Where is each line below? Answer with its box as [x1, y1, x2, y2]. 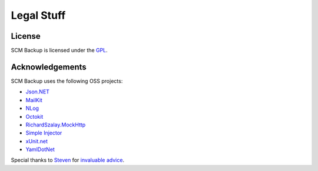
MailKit [25, 96, 42, 103]
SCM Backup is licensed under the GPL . [11, 47, 108, 54]
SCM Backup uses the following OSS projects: [11, 77, 123, 85]
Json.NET [25, 88, 50, 95]
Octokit [25, 113, 44, 120]
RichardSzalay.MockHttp [25, 121, 86, 128]
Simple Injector [25, 129, 62, 136]
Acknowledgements [11, 62, 87, 72]
